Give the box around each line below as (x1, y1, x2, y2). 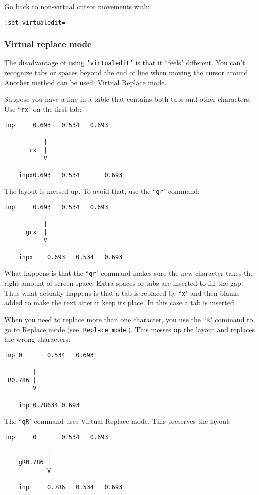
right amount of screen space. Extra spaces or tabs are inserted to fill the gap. (4, 278, 243, 288)
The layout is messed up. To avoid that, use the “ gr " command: (4, 186, 200, 196)
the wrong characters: (4, 334, 71, 344)
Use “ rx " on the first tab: (4, 103, 82, 114)
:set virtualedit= (4, 19, 65, 26)
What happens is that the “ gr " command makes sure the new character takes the (4, 268, 254, 278)
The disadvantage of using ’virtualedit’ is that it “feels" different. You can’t (4, 57, 245, 68)
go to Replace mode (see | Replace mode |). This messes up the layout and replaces (4, 324, 255, 334)
